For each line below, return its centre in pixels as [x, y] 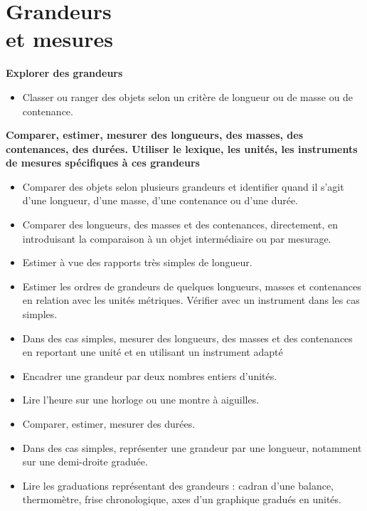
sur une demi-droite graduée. [85, 462]
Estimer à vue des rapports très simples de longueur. [137, 262]
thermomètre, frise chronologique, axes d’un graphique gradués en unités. [182, 499]
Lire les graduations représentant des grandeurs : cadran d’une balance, [178, 485]
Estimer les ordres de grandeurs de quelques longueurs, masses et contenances [192, 286]
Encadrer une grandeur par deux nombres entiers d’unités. [150, 375]
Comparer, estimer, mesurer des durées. [109, 423]
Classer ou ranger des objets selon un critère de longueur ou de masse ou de [188, 96]
